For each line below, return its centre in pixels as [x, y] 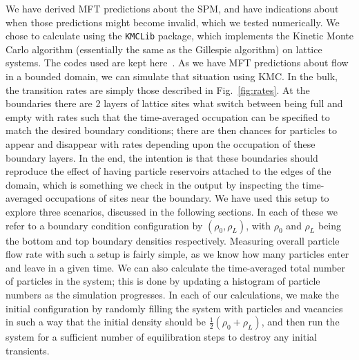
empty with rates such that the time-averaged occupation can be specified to [168, 116]
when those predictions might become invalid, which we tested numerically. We [173, 22]
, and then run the [300, 322]
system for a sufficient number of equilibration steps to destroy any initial [161, 337]
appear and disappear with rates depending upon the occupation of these [161, 144]
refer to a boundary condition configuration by [104, 225]
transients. [28, 350]
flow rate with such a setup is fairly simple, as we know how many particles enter [177, 254]
